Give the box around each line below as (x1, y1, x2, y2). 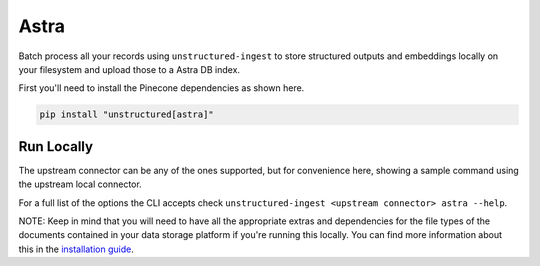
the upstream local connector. (18, 178, 142, 190)
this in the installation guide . (18, 243, 134, 255)
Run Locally (18, 138, 94, 155)
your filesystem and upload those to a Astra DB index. (18, 63, 240, 75)
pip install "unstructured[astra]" (39, 109, 214, 120)
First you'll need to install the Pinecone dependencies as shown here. (18, 82, 305, 94)
